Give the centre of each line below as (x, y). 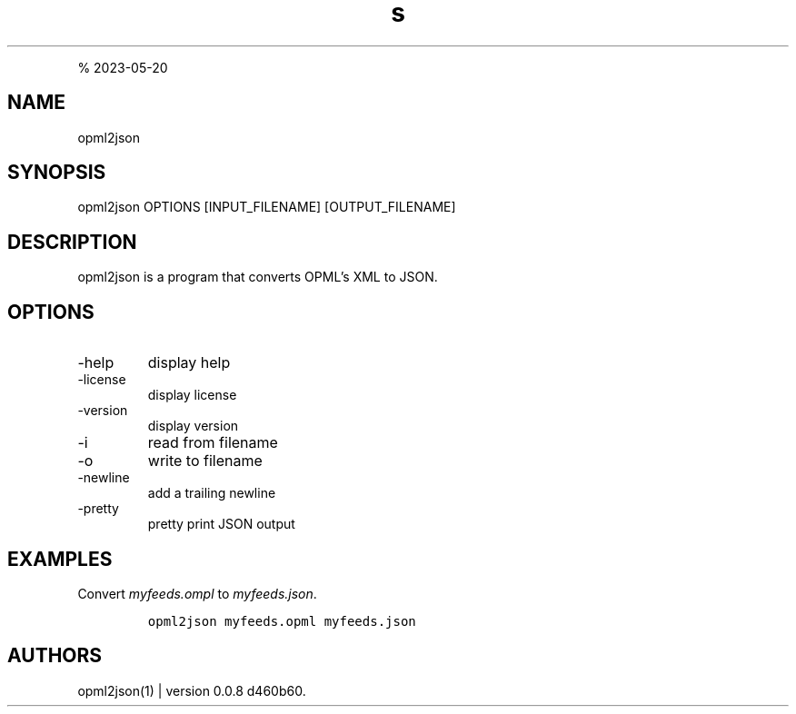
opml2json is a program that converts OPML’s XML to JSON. (258, 277)
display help (189, 363)
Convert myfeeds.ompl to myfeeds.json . (197, 593)
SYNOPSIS (57, 173)
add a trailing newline (212, 493)
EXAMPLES (60, 559)
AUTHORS (55, 656)
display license (192, 395)
